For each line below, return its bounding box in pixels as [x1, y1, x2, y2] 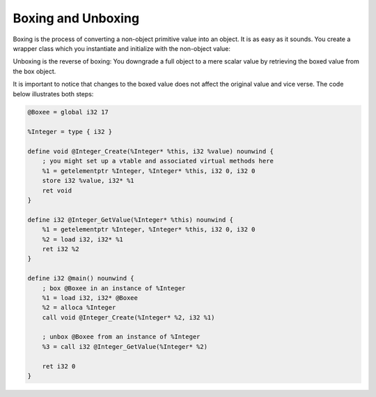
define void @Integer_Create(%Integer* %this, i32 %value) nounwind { [27, 147, 274, 156]
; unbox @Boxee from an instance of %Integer [42, 333, 201, 341]
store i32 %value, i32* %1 [42, 177, 135, 185]
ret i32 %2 [42, 245, 79, 253]
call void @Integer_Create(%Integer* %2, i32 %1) [42, 313, 215, 321]
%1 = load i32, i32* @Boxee [42, 294, 139, 301]
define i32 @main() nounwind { [27, 274, 135, 283]
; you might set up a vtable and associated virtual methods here [42, 157, 274, 165]
